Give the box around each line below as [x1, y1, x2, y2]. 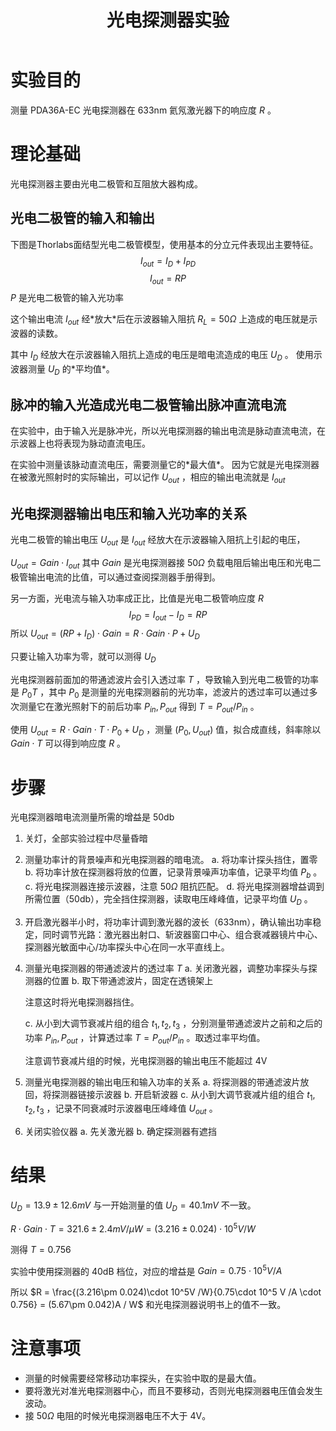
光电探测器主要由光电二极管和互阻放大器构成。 [10, 177, 203, 190]
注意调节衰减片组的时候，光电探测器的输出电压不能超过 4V [24, 1054, 268, 1066]
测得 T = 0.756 [10, 1243, 72, 1255]
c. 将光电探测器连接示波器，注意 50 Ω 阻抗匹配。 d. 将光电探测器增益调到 [24, 881, 325, 893]
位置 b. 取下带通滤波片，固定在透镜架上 [51, 975, 214, 986]
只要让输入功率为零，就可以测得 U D [10, 651, 157, 665]
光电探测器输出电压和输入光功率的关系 [10, 505, 247, 522]
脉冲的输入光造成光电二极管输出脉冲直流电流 [10, 397, 287, 414]
